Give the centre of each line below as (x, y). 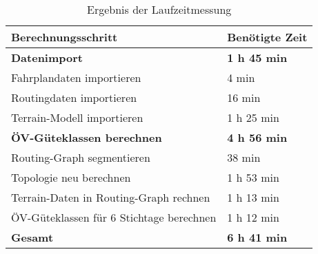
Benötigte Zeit (267, 37)
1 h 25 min (253, 117)
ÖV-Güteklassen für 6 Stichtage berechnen (114, 217)
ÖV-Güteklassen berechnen (87, 137)
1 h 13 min (253, 197)
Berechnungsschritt (64, 37)
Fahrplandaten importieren (76, 77)
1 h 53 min (253, 177)
